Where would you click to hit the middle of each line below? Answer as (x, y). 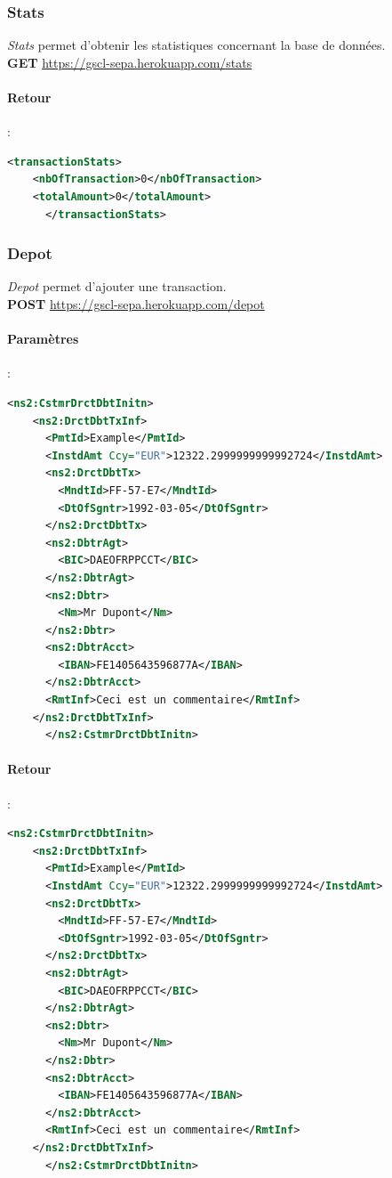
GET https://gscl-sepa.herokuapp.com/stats (130, 62)
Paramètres (43, 339)
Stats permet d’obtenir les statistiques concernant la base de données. (196, 45)
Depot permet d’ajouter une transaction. (117, 286)
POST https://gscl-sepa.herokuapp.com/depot (136, 303)
